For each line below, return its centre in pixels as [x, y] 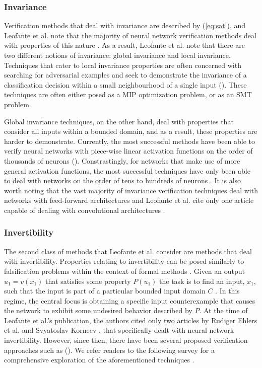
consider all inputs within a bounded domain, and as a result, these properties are [131, 131]
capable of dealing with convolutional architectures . [85, 210]
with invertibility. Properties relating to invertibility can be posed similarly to [124, 261]
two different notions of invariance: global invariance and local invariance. [117, 55]
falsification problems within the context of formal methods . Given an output [125, 271]
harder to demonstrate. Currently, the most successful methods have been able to [130, 141]
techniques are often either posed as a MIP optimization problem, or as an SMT [128, 94]
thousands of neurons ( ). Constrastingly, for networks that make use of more [122, 160]
